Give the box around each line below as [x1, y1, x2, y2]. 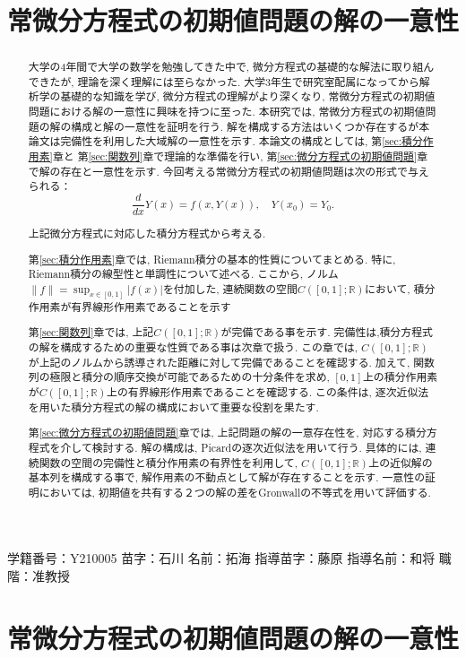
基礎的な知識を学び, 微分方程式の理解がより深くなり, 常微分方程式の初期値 [60, 89, 436, 104]
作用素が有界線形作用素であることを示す [28, 299, 231, 314]
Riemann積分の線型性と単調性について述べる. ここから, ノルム [28, 266, 339, 281]
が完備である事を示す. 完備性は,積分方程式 [220, 325, 433, 340]
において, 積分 [365, 281, 436, 297]
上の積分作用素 [362, 369, 438, 385]
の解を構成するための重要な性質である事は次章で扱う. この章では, [28, 340, 358, 355]
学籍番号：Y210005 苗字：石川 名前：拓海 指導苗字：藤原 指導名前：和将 [7, 549, 436, 567]
